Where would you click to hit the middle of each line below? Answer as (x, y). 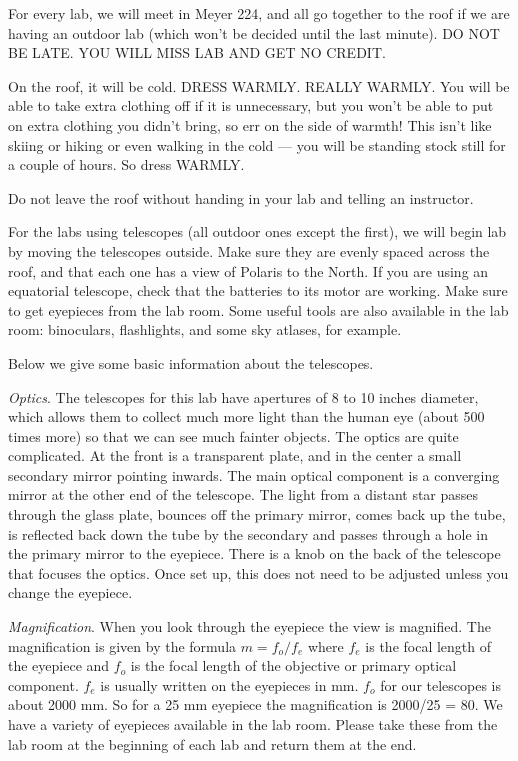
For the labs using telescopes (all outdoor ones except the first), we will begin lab (257, 231)
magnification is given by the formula (122, 645)
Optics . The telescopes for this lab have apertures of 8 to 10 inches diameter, (243, 396)
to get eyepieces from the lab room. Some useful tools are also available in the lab (258, 309)
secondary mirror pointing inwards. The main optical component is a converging (254, 474)
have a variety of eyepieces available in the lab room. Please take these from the (253, 724)
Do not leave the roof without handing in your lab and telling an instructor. (241, 197)
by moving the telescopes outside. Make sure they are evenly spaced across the (249, 250)
